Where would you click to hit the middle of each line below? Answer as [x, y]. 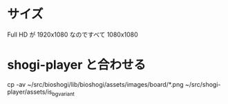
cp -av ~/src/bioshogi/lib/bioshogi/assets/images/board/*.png [96, 84]
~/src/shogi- [203, 84]
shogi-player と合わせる [77, 65]
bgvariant [63, 94]
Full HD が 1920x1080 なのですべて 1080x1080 [73, 34]
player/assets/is [30, 92]
